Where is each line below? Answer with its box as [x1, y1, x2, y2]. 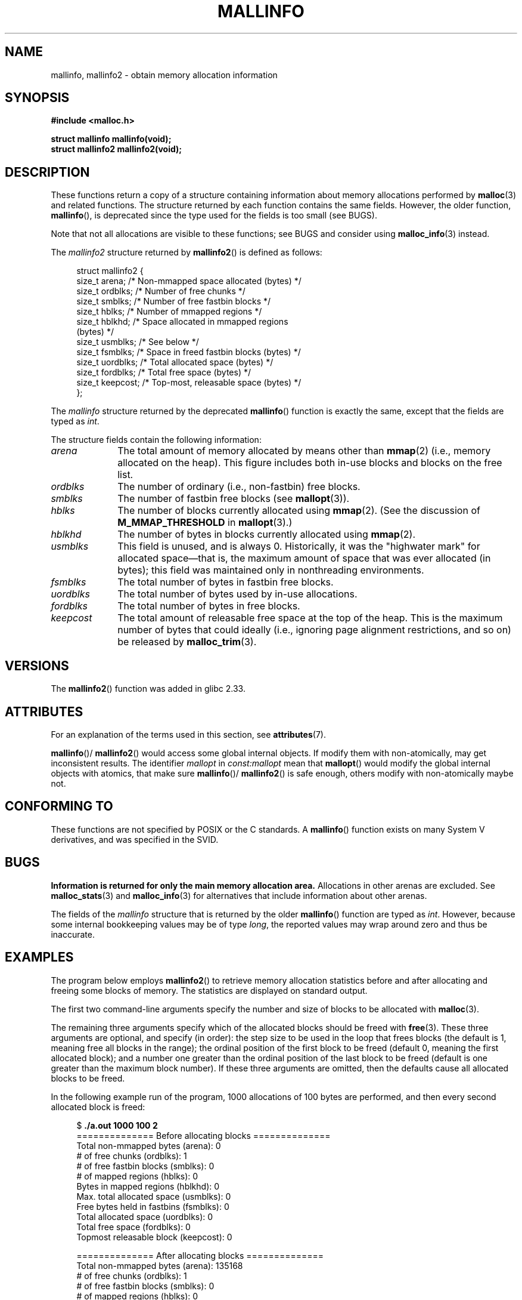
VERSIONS [5, 658, 69, 673]
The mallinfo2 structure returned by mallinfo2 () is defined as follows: [51, 247, 322, 258]
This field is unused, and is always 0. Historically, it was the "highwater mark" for [117, 540, 480, 553]
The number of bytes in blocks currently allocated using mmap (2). [117, 528, 415, 541]
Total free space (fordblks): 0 [76, 1221, 191, 1232]
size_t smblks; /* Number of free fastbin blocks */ [76, 296, 271, 307]
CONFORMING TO [5, 799, 113, 814]
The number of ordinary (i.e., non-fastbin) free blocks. [117, 480, 361, 493]
